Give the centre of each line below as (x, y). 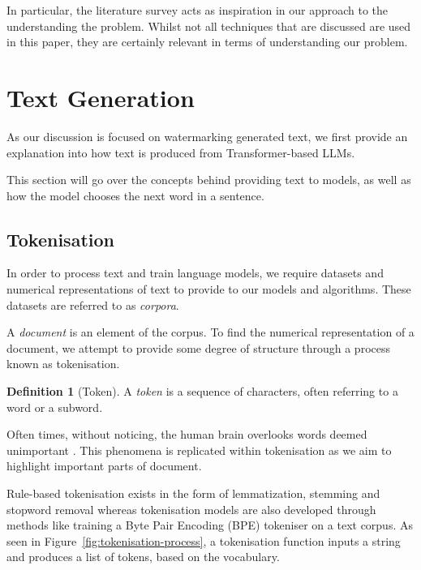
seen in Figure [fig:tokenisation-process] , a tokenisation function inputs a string (204, 540)
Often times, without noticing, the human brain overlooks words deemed (187, 434)
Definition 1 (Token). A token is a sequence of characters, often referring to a (202, 391)
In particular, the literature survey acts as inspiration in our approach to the (198, 10)
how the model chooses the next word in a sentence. (135, 195)
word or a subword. (55, 407)
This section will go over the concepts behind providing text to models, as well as (209, 180)
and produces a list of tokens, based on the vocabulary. (143, 557)
